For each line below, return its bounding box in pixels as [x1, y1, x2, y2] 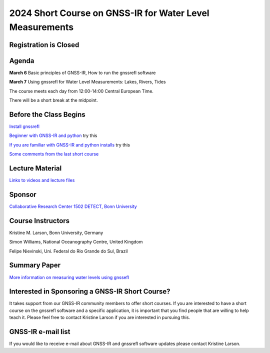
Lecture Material [9, 164, 62, 172]
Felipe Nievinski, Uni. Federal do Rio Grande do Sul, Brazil [9, 248, 128, 254]
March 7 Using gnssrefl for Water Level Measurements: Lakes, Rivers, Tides [9, 79, 166, 85]
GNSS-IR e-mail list [9, 327, 70, 336]
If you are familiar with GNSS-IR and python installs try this [9, 141, 130, 147]
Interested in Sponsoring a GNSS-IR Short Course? [9, 287, 170, 296]
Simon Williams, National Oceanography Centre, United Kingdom [9, 239, 143, 245]
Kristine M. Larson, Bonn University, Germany [9, 229, 103, 235]
